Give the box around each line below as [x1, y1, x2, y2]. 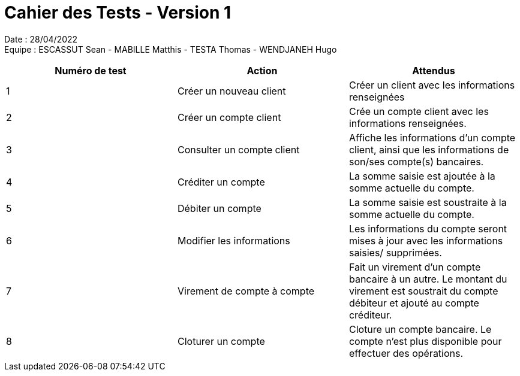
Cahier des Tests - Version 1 [4, 2, 232, 23]
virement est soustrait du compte [348, 284, 498, 297]
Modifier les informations [177, 234, 290, 247]
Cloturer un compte [177, 335, 265, 347]
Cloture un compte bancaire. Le [348, 323, 492, 335]
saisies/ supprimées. [348, 246, 442, 259]
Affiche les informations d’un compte [348, 131, 516, 144]
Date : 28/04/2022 [4, 34, 78, 44]
